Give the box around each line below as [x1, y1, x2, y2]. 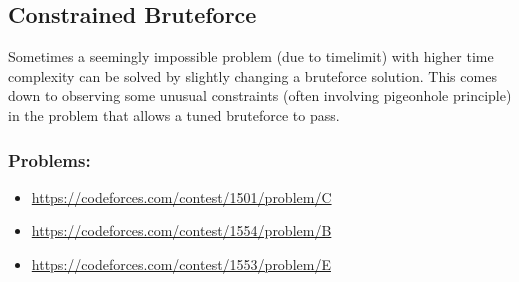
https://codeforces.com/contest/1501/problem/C [31, 186, 332, 207]
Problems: [8, 147, 91, 172]
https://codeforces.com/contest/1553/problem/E [31, 253, 331, 274]
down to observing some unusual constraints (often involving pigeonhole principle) [8, 85, 512, 106]
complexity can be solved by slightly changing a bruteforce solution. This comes [8, 65, 497, 86]
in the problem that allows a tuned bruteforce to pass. [8, 104, 340, 125]
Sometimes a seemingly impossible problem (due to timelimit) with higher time [8, 46, 494, 67]
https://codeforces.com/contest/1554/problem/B [31, 220, 332, 241]
